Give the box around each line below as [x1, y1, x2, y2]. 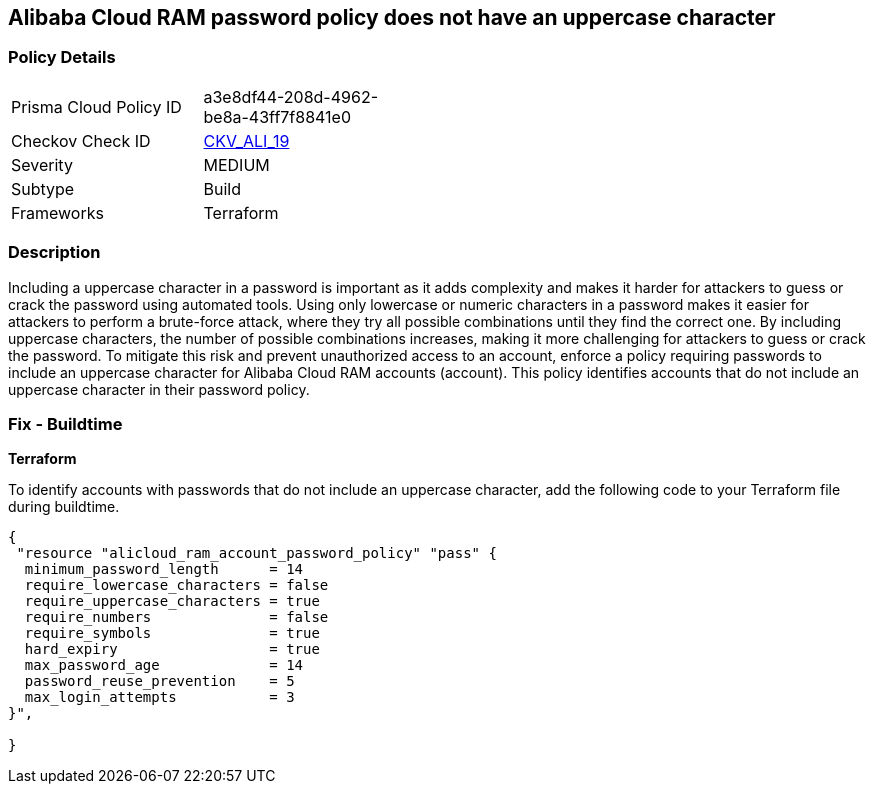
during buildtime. [8, 498, 120, 516]
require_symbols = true [24, 625, 320, 642]
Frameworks [11, 202, 104, 223]
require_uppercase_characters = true [24, 593, 320, 610]
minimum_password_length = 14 [24, 561, 304, 578]
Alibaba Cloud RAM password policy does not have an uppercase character [8, 5, 776, 30]
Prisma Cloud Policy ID [11, 96, 182, 117]
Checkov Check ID [11, 130, 151, 151]
